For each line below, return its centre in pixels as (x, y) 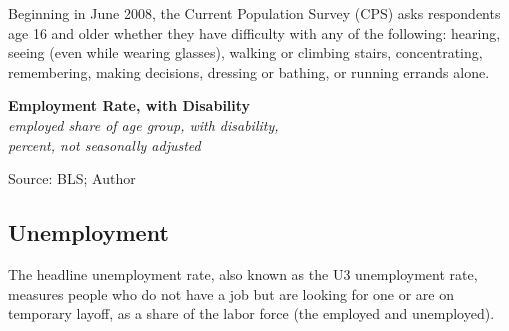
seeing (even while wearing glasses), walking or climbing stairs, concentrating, (245, 52)
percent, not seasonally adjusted (104, 144)
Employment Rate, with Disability (129, 105)
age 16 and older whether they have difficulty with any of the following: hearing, (254, 32)
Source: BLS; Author (72, 178)
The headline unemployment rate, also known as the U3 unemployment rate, (243, 273)
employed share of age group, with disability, (143, 124)
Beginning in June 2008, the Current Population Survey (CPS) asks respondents (254, 13)
